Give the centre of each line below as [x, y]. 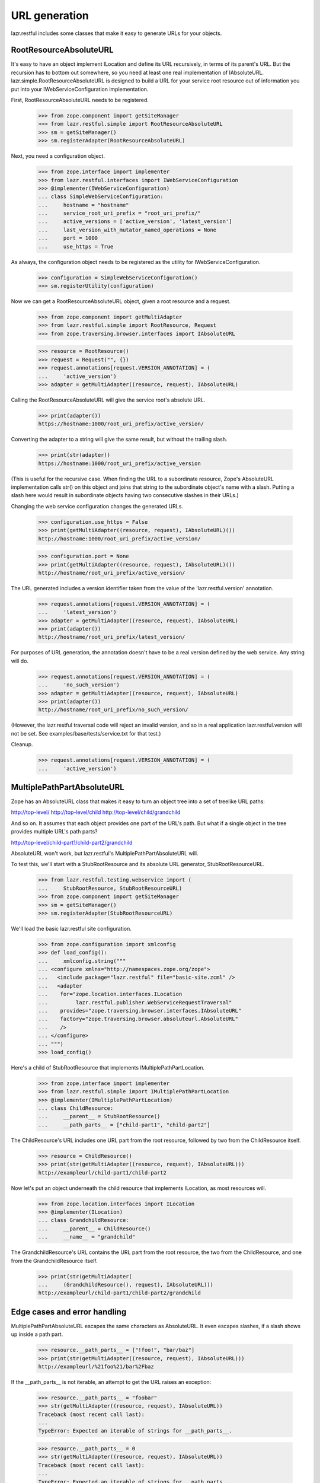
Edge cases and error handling [69, 1312]
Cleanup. [22, 744]
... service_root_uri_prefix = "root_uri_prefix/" [119, 213]
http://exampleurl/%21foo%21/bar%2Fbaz [96, 1366]
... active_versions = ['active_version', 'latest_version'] [135, 222]
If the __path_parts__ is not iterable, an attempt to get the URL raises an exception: [111, 1382]
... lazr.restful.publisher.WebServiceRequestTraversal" [135, 1002]
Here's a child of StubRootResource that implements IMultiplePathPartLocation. [108, 1067]
